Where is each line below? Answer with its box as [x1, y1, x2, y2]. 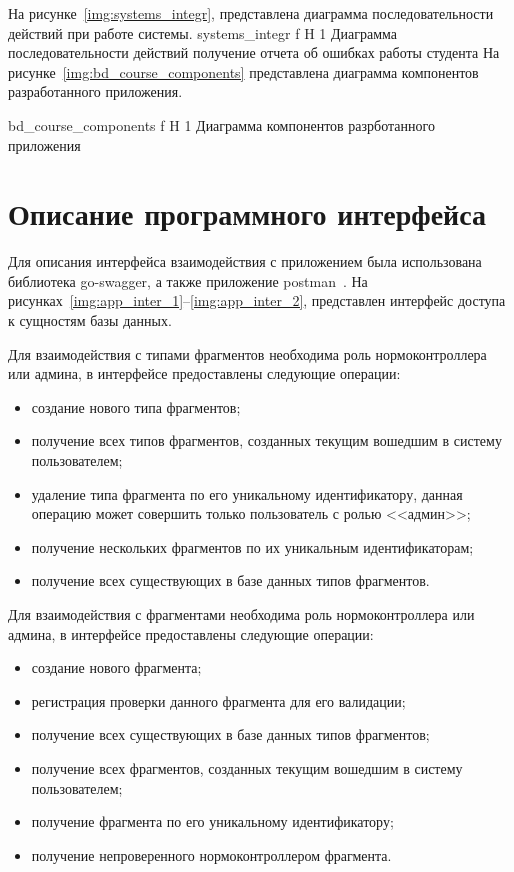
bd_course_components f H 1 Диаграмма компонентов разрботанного [8, 114, 435, 135]
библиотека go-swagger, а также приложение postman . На [8, 270, 368, 291]
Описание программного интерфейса [8, 193, 486, 234]
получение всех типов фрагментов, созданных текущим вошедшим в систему [31, 430, 502, 451]
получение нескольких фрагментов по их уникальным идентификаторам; [31, 536, 474, 557]
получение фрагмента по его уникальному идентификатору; [31, 811, 394, 832]
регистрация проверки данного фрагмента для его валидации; [31, 690, 406, 711]
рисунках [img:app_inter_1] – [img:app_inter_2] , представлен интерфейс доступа [8, 290, 506, 311]
